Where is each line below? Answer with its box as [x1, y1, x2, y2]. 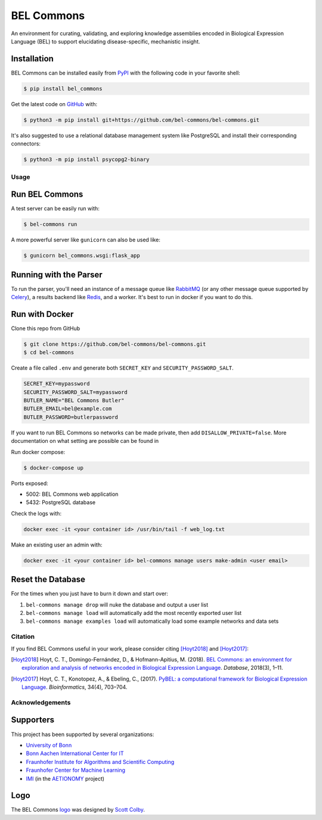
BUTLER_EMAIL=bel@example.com [23, 405, 112, 412]
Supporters [11, 715, 55, 725]
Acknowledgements [11, 698, 71, 706]
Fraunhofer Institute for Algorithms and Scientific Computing [26, 758, 175, 765]
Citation [11, 632, 35, 641]
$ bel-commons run [23, 221, 78, 228]
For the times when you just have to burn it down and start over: [11, 590, 168, 597]
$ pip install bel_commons [23, 85, 103, 92]
